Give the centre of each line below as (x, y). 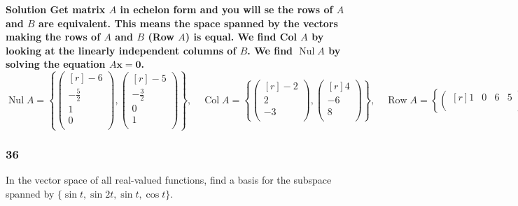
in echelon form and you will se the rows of (226, 9)
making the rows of (53, 37)
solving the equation (56, 64)
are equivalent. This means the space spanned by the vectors (188, 23)
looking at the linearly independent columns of (121, 50)
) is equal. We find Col (241, 37)
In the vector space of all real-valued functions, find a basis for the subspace (169, 180)
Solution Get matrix (56, 9)
